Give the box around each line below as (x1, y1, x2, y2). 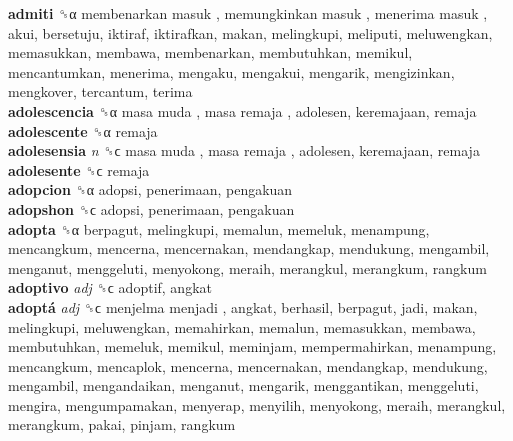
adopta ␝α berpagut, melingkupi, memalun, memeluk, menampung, (8, 218, 430, 239)
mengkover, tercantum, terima (8, 81, 193, 102)
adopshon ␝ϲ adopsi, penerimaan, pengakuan (8, 198, 295, 219)
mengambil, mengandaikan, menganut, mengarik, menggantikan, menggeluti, (8, 375, 479, 396)
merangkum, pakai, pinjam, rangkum (8, 414, 236, 435)
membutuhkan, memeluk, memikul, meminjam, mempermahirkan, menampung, (8, 336, 497, 357)
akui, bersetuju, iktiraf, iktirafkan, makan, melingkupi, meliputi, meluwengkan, (8, 22, 493, 43)
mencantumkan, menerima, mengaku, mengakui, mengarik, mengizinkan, (8, 61, 455, 82)
